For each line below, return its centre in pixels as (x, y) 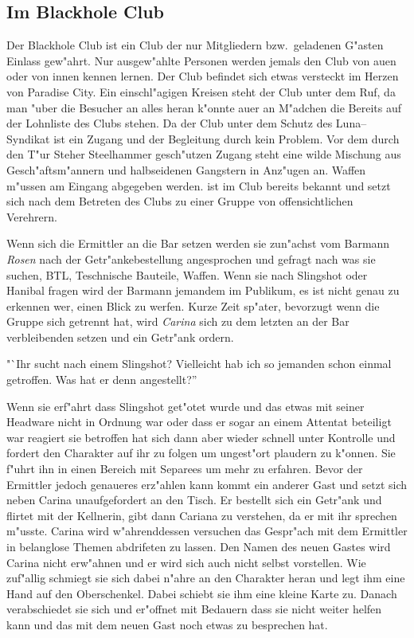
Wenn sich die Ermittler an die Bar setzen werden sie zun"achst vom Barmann (198, 243)
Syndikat (28, 138)
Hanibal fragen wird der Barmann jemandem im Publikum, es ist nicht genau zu (203, 290)
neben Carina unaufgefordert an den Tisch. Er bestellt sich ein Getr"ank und (194, 500)
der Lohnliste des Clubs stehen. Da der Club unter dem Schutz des (170, 123)
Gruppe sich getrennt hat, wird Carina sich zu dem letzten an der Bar (178, 321)
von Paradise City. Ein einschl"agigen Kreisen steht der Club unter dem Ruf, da (201, 91)
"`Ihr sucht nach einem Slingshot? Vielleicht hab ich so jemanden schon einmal (199, 364)
